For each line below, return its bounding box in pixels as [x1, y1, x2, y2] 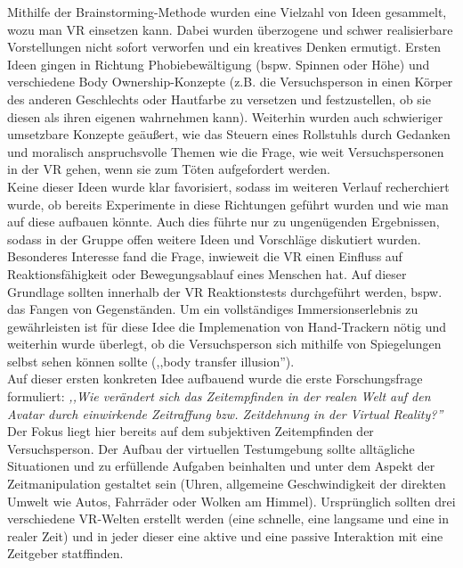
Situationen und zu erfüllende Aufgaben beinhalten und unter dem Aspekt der [7, 457, 435, 475]
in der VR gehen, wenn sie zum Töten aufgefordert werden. [7, 160, 330, 178]
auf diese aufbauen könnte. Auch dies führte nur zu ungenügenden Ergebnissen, [7, 212, 440, 231]
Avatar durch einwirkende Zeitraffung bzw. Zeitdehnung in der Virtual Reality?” [7, 404, 443, 423]
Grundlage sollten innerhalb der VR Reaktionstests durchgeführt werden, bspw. [7, 282, 443, 300]
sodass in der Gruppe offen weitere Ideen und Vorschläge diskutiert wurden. [7, 229, 421, 248]
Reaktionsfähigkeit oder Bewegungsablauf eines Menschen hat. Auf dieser [7, 264, 407, 283]
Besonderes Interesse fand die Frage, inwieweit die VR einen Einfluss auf [7, 247, 402, 266]
